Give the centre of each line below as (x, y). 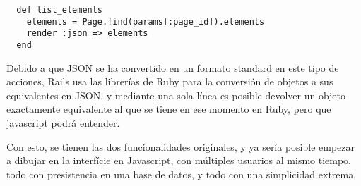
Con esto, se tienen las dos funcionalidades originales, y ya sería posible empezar (181, 146)
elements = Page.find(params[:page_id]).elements (146, 21)
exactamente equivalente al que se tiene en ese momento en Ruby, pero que (169, 109)
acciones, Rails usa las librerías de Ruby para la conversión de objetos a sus (170, 81)
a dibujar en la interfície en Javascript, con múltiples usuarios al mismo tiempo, (179, 160)
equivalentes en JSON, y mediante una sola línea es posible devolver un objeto (176, 95)
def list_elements (60, 10)
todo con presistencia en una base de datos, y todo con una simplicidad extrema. (182, 174)
